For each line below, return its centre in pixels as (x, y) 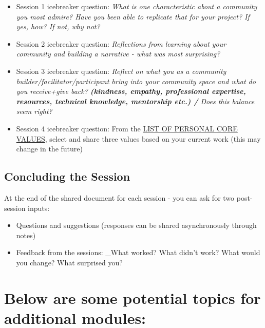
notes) (26, 235)
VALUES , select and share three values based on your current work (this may (138, 138)
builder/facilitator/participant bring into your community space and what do (136, 81)
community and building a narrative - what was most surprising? (118, 54)
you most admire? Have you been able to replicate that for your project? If (133, 16)
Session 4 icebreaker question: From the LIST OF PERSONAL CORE (127, 128)
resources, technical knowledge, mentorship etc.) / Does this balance (135, 101)
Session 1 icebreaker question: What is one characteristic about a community (137, 6)
